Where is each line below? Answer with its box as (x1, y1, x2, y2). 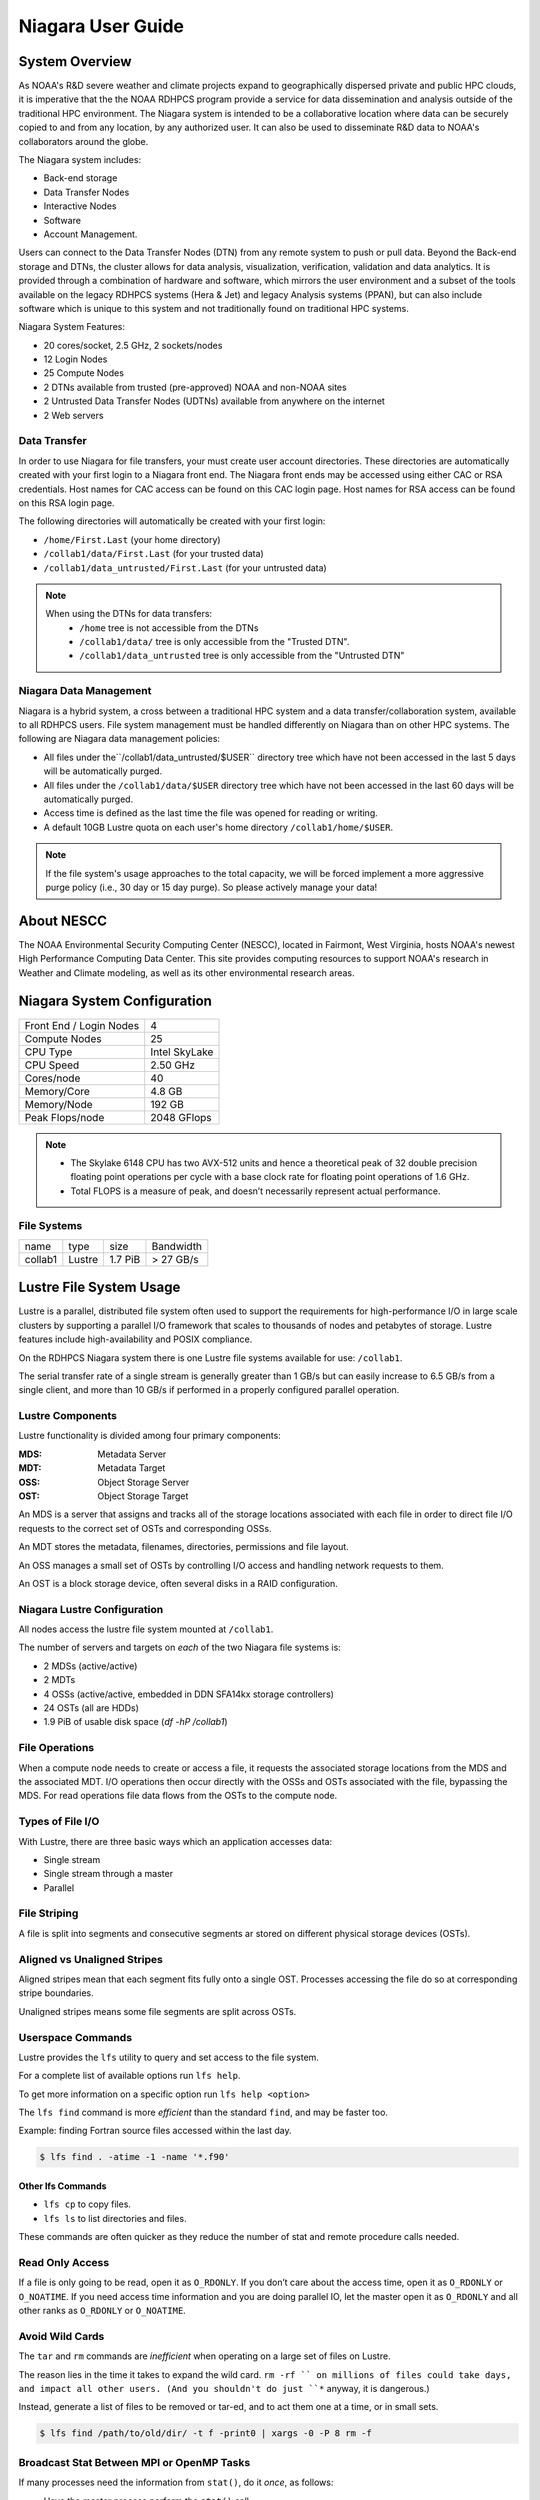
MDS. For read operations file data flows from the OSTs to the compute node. (18, 1790, 338, 1802)
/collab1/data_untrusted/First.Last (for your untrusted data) (43, 561, 327, 574)
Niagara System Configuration (18, 993, 212, 1010)
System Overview (18, 53, 132, 70)
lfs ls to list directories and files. (43, 2212, 187, 2224)
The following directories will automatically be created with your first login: (18, 515, 326, 527)
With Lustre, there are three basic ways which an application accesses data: (18, 1835, 333, 1847)
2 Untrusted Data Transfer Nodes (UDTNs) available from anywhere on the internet (43, 395, 385, 407)
